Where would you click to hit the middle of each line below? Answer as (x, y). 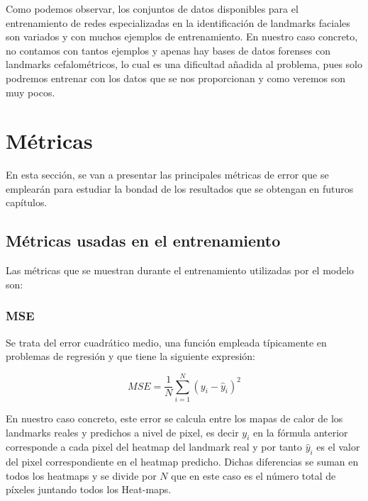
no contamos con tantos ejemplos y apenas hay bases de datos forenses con (168, 50)
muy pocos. (30, 92)
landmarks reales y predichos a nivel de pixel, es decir (122, 432)
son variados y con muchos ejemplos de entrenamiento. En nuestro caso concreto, (182, 36)
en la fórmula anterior (301, 432)
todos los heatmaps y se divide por (81, 475)
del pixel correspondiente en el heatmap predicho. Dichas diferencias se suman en (182, 462)
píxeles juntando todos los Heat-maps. (89, 489)
